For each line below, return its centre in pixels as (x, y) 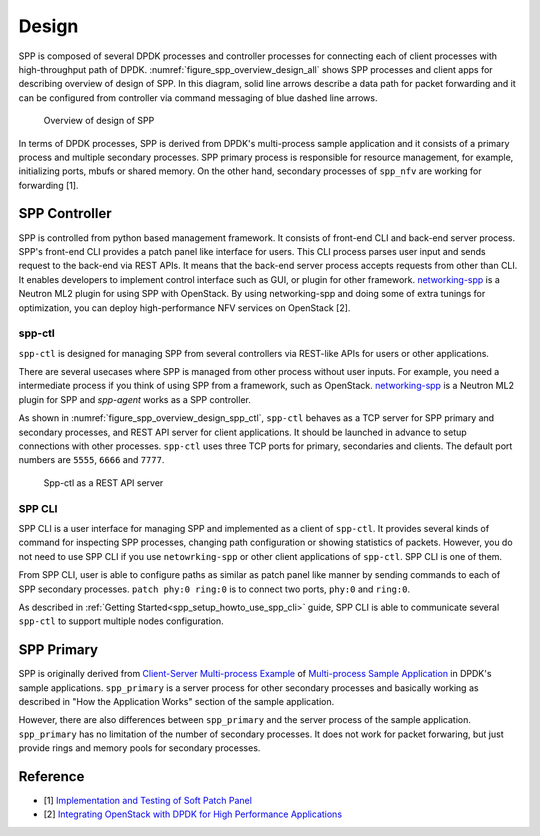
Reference (51, 776)
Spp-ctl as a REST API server (103, 482)
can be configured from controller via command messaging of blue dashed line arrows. (198, 97)
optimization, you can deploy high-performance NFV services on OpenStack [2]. (184, 307)
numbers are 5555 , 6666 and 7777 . (91, 460)
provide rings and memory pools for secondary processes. (139, 748)
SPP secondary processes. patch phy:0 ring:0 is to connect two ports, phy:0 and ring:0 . (214, 589)
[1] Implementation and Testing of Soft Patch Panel (147, 801)
